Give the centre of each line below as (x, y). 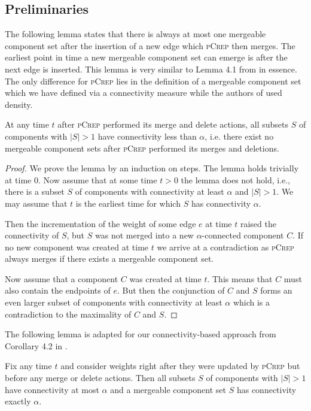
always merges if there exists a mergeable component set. (109, 259)
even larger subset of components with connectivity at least (114, 302)
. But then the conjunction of (171, 290)
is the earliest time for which (128, 203)
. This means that (240, 278)
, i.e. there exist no (239, 136)
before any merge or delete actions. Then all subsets (100, 378)
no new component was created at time (77, 247)
